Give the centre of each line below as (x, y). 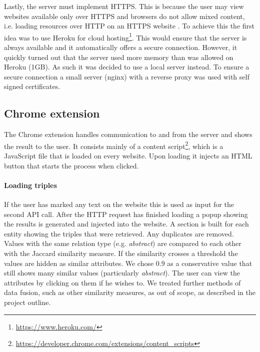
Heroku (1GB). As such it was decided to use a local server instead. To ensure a (127, 67)
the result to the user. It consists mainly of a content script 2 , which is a (114, 145)
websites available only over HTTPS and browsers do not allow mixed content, (124, 16)
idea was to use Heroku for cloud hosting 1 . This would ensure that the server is (125, 36)
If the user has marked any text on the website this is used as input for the (119, 204)
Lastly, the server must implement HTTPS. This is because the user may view (124, 6)
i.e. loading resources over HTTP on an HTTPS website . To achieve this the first (129, 26)
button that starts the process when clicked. (71, 165)
